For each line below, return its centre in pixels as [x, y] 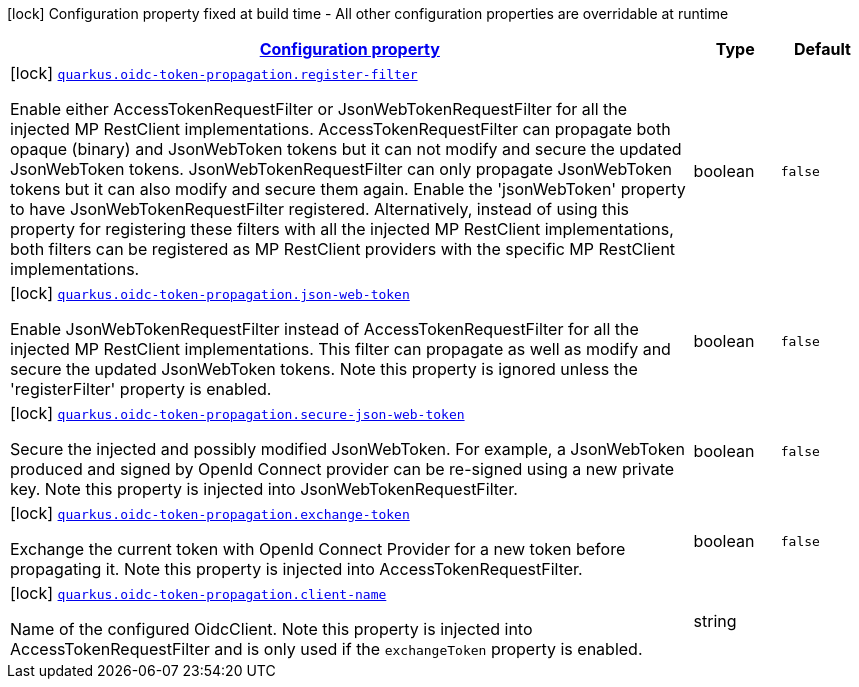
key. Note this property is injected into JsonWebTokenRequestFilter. [264, 489]
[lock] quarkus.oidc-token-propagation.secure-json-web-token [237, 413]
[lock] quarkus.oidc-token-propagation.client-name [198, 593]
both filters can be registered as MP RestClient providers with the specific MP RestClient [343, 249]
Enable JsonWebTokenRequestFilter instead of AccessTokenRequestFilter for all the [324, 329]
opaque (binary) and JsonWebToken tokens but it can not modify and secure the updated [346, 149]
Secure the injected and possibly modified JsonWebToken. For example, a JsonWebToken [347, 449]
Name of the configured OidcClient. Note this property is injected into [271, 629]
